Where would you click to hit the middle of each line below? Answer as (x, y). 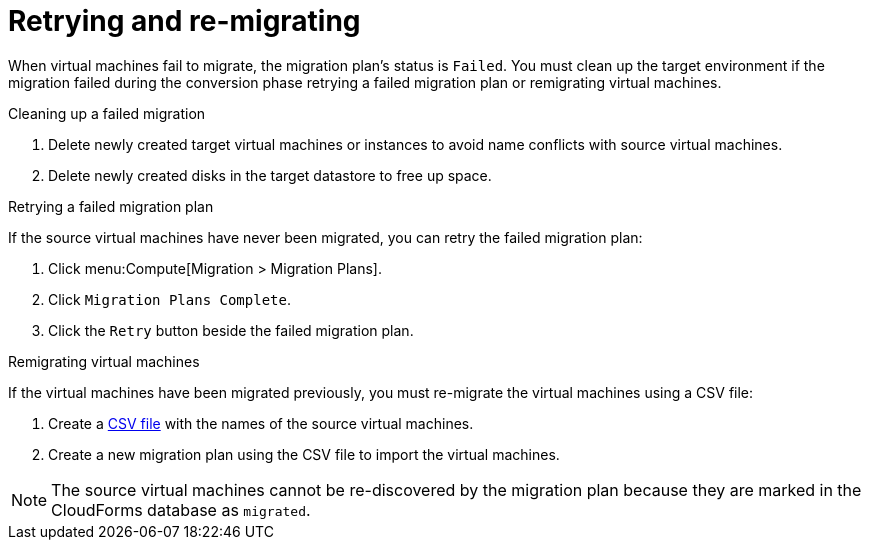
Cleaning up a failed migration (107, 113)
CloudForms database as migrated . (181, 509)
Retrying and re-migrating (184, 21)
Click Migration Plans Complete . (169, 299)
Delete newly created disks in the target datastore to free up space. (270, 175)
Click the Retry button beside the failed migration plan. (231, 330)
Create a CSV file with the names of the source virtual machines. (261, 423)
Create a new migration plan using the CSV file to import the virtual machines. (304, 454)
